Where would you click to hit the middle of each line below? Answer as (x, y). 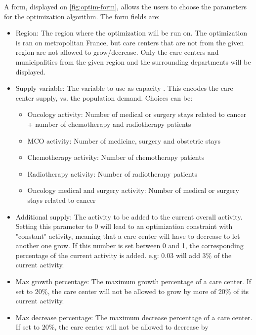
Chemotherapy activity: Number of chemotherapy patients (116, 157)
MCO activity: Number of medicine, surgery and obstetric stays (124, 140)
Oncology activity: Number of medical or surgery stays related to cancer (137, 114)
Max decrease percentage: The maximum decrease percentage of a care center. (134, 317)
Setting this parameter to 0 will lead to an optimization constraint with (124, 226)
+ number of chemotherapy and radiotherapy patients (109, 124)
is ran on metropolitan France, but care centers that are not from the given (130, 42)
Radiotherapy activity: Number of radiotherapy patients (112, 173)
